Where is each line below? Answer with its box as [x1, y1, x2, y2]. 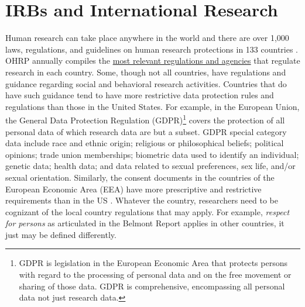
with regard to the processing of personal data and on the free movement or [19, 268, 292, 281]
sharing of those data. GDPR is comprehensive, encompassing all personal [19, 280, 285, 292]
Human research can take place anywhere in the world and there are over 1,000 [5, 32, 289, 44]
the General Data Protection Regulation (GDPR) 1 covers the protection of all [5, 112, 285, 126]
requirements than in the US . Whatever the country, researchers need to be [5, 194, 278, 206]
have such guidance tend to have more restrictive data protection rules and [5, 89, 274, 101]
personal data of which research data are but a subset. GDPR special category [5, 125, 287, 137]
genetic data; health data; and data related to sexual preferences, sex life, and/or [5, 160, 296, 172]
